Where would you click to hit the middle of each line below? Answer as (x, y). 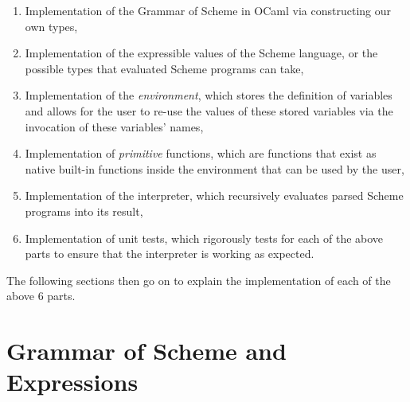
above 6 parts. (41, 296)
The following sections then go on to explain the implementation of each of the (199, 280)
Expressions (72, 382)
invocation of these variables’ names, (114, 126)
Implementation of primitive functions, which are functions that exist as (201, 153)
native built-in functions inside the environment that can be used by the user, (215, 168)
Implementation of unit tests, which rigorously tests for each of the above (204, 238)
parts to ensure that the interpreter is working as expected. (170, 254)
